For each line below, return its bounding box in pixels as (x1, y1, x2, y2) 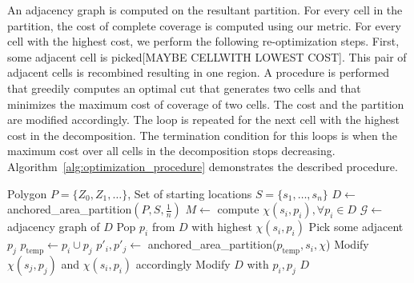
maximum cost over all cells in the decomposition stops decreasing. (7, 142, 336, 159)
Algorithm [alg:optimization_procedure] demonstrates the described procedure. (7, 157, 398, 174)
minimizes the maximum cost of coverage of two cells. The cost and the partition (7, 95, 404, 112)
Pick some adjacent (308, 218, 404, 235)
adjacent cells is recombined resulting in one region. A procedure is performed (7, 64, 389, 81)
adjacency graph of (7, 218, 100, 235)
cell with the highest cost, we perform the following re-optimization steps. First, (7, 33, 400, 50)
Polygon (7, 185, 47, 201)
